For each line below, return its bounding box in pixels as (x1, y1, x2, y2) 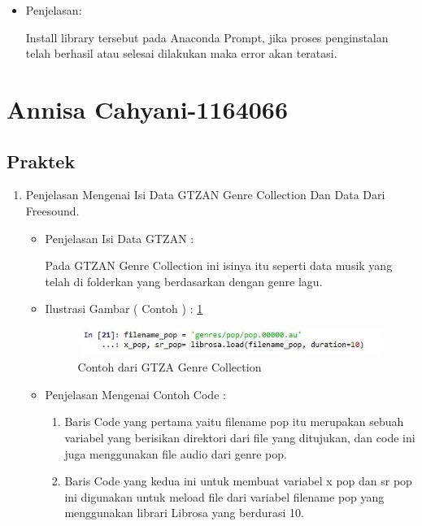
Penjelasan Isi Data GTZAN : (45, 229, 194, 246)
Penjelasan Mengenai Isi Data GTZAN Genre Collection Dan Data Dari (25, 186, 385, 203)
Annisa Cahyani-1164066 (7, 92, 289, 125)
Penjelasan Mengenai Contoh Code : (45, 385, 226, 402)
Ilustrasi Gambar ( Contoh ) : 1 (45, 300, 203, 317)
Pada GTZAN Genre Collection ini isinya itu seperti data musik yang (45, 257, 393, 274)
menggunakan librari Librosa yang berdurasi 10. (64, 504, 304, 521)
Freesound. (25, 202, 80, 219)
